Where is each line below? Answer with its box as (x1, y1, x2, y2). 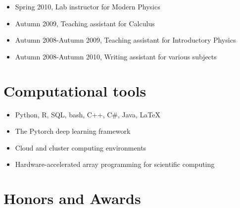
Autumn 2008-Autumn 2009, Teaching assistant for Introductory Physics (15, 35, 236, 45)
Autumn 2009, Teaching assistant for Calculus (15, 18, 155, 28)
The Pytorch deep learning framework (15, 126, 131, 136)
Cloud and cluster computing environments (15, 142, 146, 153)
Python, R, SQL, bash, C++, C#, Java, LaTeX (15, 109, 160, 119)
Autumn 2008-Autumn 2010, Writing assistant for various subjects (15, 51, 217, 61)
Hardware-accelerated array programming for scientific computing (15, 159, 215, 169)
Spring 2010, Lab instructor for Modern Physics (15, 1, 160, 11)
